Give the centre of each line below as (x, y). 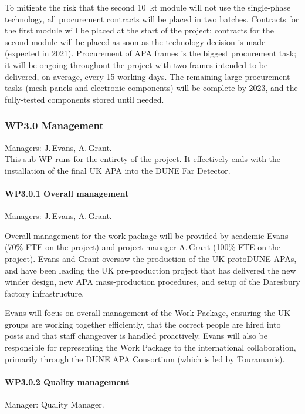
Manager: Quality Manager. (55, 404)
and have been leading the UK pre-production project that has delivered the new (150, 270)
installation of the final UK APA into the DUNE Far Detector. (118, 170)
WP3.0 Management (54, 125)
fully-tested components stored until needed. (84, 99)
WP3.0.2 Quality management (67, 381)
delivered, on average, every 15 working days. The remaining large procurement (148, 76)
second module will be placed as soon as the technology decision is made (135, 41)
